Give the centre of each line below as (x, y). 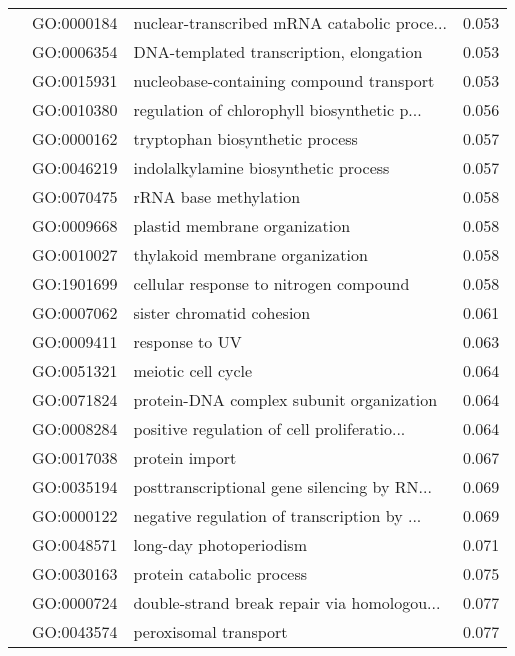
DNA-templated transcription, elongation (278, 51)
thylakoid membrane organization (250, 254)
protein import (185, 457)
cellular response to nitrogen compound (271, 283)
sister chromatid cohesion (222, 312)
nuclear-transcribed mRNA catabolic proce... (290, 22)
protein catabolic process (220, 573)
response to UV (187, 341)
